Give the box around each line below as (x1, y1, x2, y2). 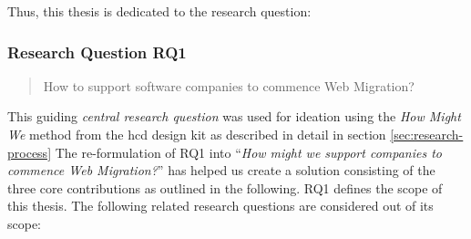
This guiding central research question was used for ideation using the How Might (7, 107, 461, 126)
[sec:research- (390, 125, 464, 143)
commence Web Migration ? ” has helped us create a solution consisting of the (7, 161, 435, 180)
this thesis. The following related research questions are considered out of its (7, 196, 434, 215)
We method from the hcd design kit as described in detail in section (7, 125, 386, 143)
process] (7, 142, 52, 161)
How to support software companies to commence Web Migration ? (43, 76, 415, 95)
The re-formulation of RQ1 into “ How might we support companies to (55, 142, 442, 161)
